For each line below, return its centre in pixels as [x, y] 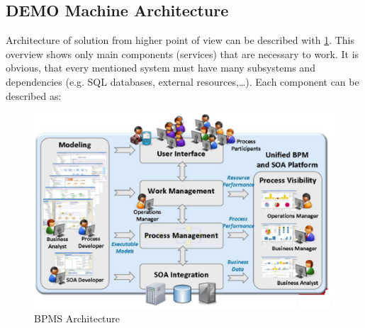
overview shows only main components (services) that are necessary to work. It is [182, 53]
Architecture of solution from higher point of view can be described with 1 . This [180, 40]
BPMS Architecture [77, 318]
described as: [34, 95]
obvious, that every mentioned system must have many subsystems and [161, 68]
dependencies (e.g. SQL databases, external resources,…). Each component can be [182, 81]
